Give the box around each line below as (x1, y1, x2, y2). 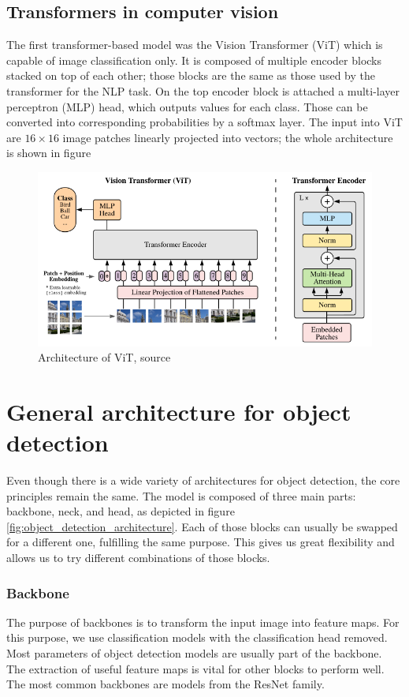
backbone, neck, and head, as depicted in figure (6, 503, 235, 519)
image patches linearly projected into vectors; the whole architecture (62, 129, 393, 145)
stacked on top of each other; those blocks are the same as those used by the (6, 67, 375, 84)
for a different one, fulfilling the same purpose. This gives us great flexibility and (6, 534, 395, 550)
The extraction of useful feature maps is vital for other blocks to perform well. (6, 660, 385, 676)
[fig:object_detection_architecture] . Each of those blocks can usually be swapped (6, 518, 398, 534)
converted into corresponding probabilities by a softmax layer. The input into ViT (6, 114, 403, 130)
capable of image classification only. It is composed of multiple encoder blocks (6, 51, 382, 68)
